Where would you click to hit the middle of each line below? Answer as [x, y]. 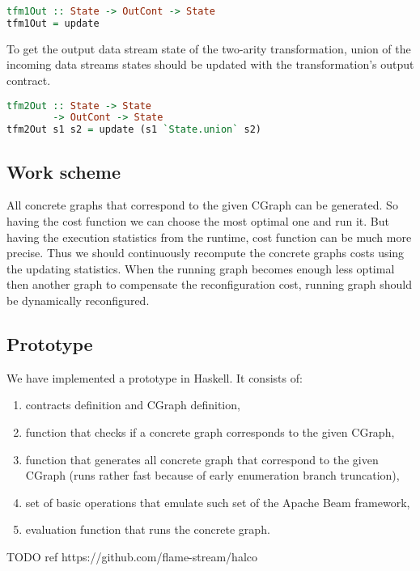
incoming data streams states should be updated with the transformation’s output [210, 64]
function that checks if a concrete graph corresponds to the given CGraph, [210, 431]
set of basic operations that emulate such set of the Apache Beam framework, [218, 502]
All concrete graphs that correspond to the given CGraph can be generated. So [202, 205]
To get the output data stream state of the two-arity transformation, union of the [209, 48]
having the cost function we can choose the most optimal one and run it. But [198, 220]
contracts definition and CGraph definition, [133, 405]
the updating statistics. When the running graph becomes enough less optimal [201, 268]
